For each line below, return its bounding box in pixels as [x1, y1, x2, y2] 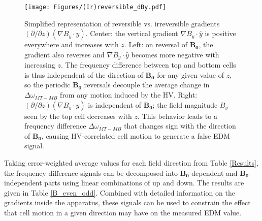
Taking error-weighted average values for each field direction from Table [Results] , [4, 157, 258, 168]
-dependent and [189, 167, 238, 178]
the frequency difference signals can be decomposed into [4, 167, 178, 178]
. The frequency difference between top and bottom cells [60, 59, 236, 70]
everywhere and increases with [24, 39, 119, 50]
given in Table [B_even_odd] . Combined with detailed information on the [4, 187, 235, 198]
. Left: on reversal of [124, 39, 187, 50]
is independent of [88, 99, 142, 110]
